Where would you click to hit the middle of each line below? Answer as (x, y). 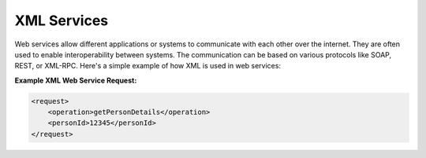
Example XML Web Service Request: (76, 80)
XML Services (62, 20)
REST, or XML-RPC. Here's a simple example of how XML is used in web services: (148, 66)
